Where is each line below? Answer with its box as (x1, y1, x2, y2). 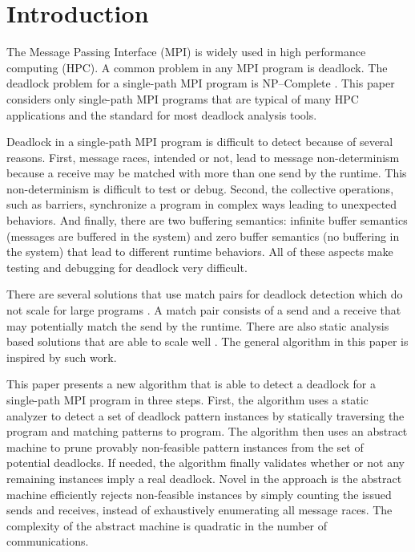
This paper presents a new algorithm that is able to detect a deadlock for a (6, 375, 376, 392)
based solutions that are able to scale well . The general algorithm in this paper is (6, 333, 409, 350)
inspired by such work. (6, 348, 117, 365)
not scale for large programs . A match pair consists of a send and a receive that (6, 302, 401, 319)
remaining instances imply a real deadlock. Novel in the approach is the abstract (6, 469, 402, 486)
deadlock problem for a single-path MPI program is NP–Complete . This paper (6, 75, 395, 91)
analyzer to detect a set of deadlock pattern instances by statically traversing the (6, 407, 405, 424)
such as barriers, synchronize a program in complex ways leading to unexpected (6, 196, 397, 213)
